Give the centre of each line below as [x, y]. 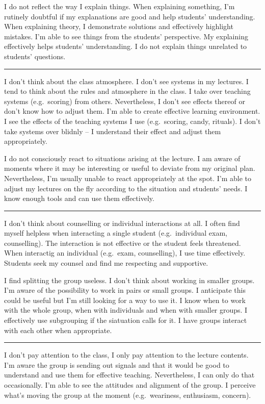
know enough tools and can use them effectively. [79, 198]
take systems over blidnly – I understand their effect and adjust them [113, 131]
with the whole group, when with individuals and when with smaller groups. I [126, 310]
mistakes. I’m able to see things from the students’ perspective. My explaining [126, 36]
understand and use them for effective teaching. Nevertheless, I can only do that [129, 375]
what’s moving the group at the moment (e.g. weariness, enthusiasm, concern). [128, 395]
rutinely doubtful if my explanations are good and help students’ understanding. [130, 16]
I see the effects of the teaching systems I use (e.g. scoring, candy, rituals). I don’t [132, 121]
